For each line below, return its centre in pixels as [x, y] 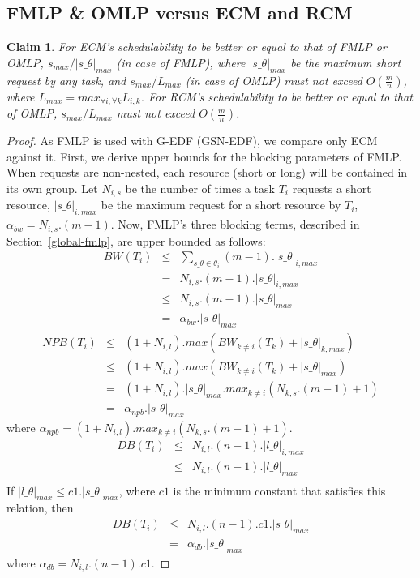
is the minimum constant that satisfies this [279, 490]
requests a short [332, 188]
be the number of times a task [200, 188]
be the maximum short [346, 62]
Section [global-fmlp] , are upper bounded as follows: [136, 240]
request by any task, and [66, 80]
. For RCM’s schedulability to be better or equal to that [276, 96]
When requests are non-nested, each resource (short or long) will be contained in [207, 172]
